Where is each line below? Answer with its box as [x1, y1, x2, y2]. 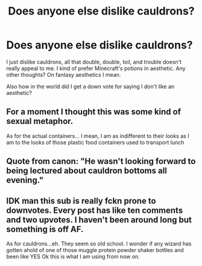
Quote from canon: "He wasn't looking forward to [6, 156, 196, 167]
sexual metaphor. [6, 116, 74, 126]
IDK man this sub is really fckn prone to [6, 195, 156, 206]
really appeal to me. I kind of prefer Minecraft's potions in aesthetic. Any [6, 65, 186, 72]
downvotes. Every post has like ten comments [6, 205, 183, 215]
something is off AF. [6, 224, 84, 234]
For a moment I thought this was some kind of [6, 107, 181, 117]
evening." [6, 175, 44, 186]
